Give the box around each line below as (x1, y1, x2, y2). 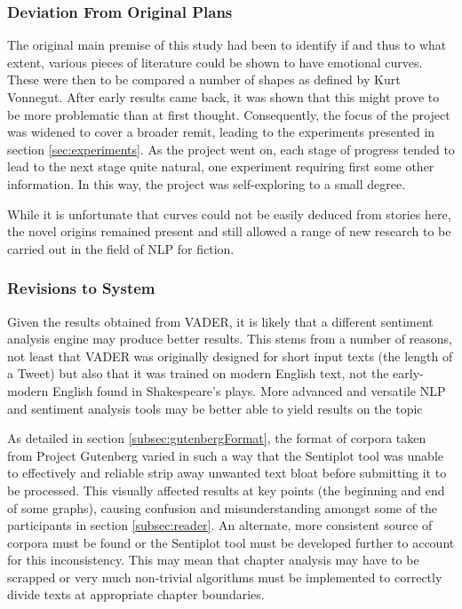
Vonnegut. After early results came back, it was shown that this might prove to (7, 88, 440, 106)
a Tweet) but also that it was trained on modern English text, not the (7, 364, 389, 383)
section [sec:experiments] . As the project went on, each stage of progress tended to (7, 139, 455, 158)
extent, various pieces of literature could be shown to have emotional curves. (7, 52, 423, 71)
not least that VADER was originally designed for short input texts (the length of (7, 346, 453, 365)
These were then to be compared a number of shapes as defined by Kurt (7, 70, 401, 89)
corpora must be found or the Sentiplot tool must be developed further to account (7, 533, 455, 551)
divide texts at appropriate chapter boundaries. (7, 585, 265, 604)
